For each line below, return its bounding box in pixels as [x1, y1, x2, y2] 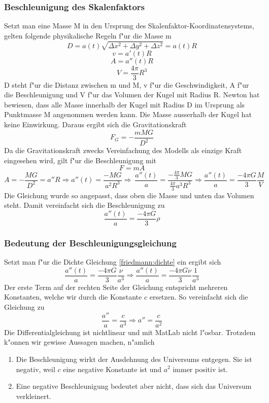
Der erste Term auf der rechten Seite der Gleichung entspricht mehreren [4, 281, 228, 292]
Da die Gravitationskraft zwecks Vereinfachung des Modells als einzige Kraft [4, 145, 242, 156]
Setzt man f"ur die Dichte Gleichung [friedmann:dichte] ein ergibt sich [4, 257, 221, 267]
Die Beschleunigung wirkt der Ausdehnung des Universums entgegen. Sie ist [16, 353, 252, 364]
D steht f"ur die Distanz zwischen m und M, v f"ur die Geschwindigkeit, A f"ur [4, 79, 249, 90]
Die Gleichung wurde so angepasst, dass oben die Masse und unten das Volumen [4, 190, 254, 200]
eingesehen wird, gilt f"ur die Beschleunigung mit [4, 155, 157, 165]
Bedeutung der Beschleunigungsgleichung [4, 236, 177, 249]
